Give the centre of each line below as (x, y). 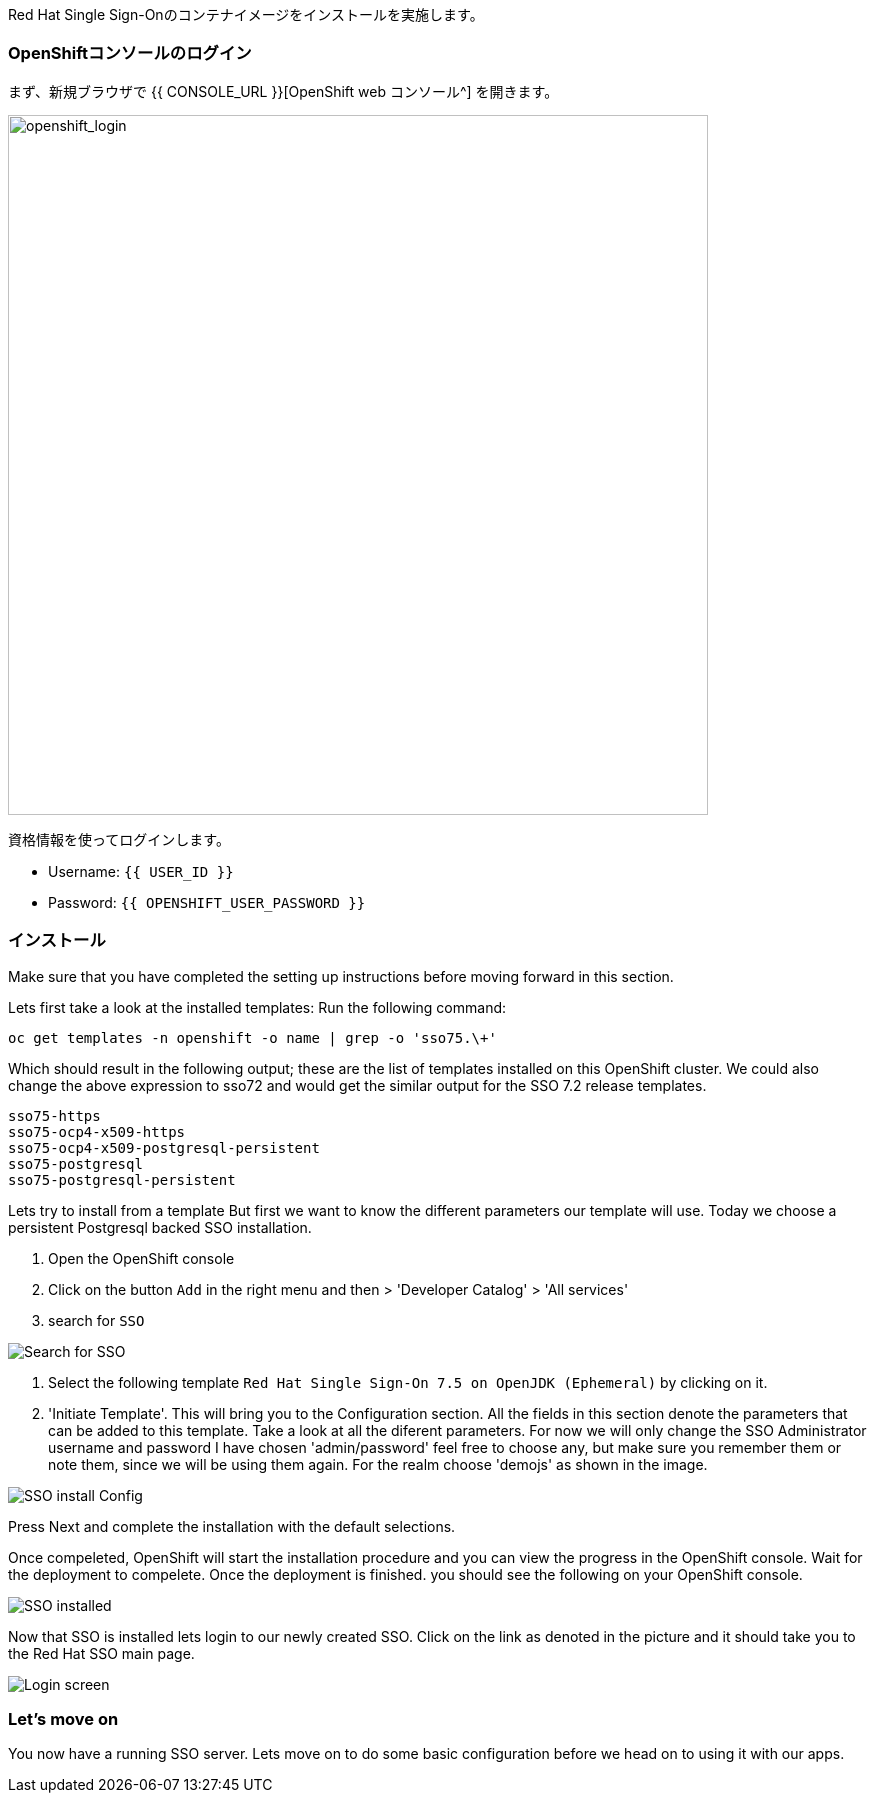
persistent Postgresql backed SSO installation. (160, 1227)
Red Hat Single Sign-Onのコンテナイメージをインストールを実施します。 (246, 14)
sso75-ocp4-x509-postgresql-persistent (164, 1147)
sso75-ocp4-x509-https (97, 1131)
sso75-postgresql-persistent (122, 1179)
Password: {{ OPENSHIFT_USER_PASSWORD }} (207, 902)
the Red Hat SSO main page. (101, 1653)
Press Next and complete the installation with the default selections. (232, 1526)
